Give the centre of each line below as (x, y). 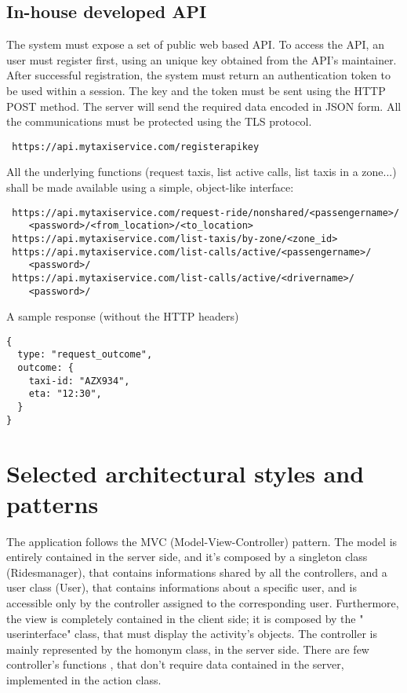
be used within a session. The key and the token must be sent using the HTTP (196, 90)
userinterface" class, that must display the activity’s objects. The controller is (192, 634)
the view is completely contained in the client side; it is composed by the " (185, 618)
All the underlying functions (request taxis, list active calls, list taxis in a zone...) (202, 172)
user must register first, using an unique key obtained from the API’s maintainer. (202, 59)
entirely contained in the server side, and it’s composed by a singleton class (187, 557)
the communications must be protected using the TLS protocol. (159, 121)
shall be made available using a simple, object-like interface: (150, 187)
